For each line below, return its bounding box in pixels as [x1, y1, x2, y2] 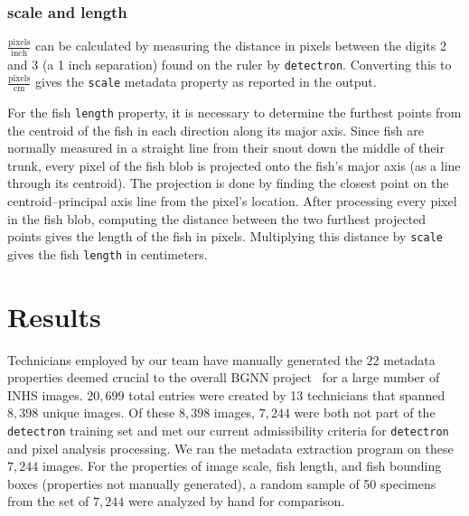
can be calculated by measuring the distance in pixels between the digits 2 [35, 36, 446, 55]
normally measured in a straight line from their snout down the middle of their [7, 138, 445, 157]
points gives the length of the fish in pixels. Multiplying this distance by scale [7, 227, 443, 246]
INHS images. [7, 385, 83, 404]
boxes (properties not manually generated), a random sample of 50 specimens [7, 474, 436, 493]
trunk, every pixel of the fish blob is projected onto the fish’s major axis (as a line [7, 155, 461, 174]
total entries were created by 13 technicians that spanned [128, 385, 446, 404]
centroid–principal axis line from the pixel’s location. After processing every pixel [7, 192, 457, 211]
